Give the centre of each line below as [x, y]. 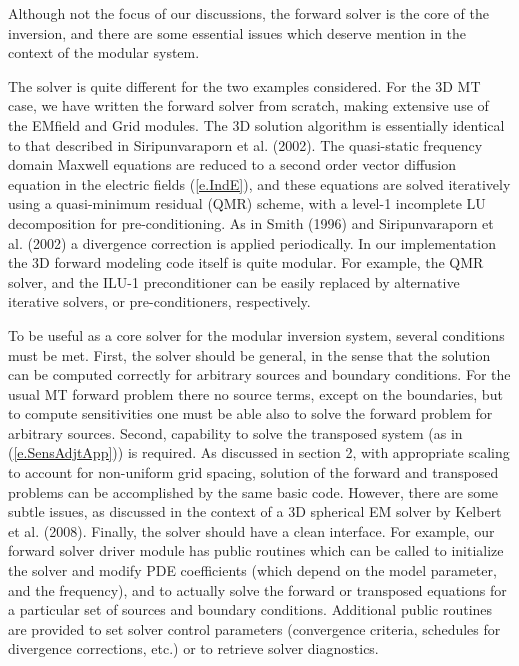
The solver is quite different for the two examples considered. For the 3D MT [244, 85]
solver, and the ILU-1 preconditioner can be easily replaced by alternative [234, 281]
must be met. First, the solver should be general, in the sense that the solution [249, 354]
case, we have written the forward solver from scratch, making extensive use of [248, 105]
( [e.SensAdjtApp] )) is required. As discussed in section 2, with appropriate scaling [259, 452]
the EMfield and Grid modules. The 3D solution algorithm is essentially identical [256, 124]
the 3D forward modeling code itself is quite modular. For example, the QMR [246, 262]
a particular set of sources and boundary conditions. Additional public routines [250, 609]
